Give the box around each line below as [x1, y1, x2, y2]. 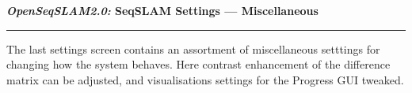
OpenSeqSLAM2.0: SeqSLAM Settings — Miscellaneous [6, 2, 319, 18]
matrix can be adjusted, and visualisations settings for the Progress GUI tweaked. [6, 71, 404, 87]
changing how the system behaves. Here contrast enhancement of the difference [6, 56, 391, 73]
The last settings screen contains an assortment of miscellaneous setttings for [6, 40, 380, 57]
